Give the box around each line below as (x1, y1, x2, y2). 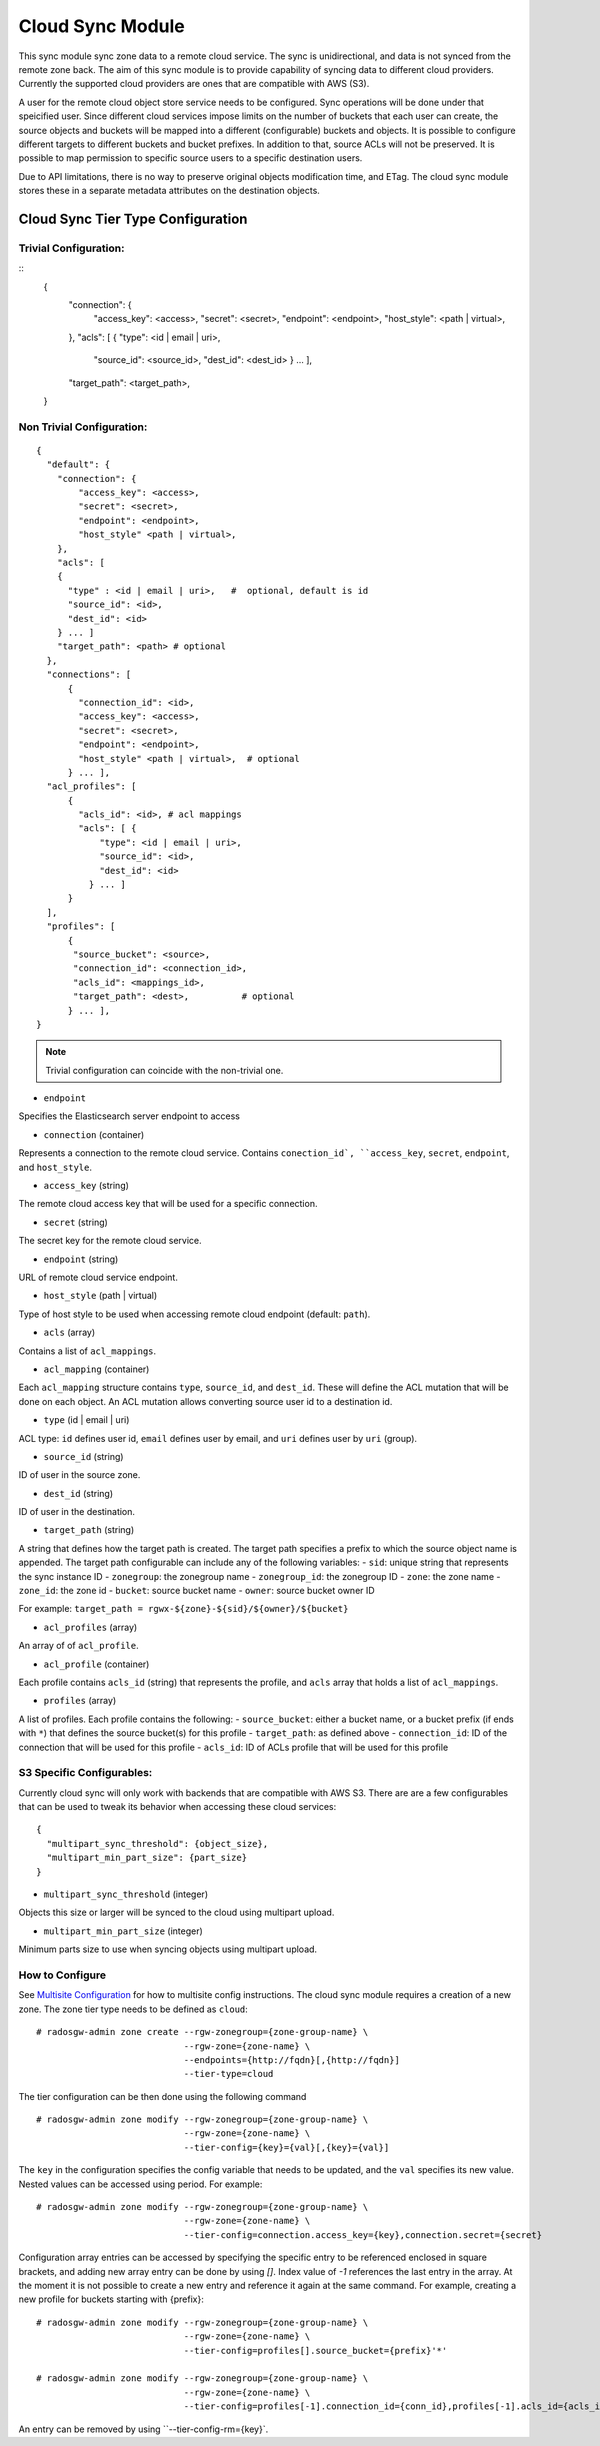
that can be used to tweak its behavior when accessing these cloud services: (18, 1801, 337, 1813)
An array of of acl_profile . (18, 1640, 139, 1652)
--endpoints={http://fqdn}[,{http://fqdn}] (183, 2054, 400, 2065)
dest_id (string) (43, 1487, 114, 1499)
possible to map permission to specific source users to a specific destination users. (18, 152, 363, 164)
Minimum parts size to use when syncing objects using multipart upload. (18, 1943, 318, 1955)
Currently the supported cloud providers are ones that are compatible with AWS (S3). (18, 78, 370, 90)
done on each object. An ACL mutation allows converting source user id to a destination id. (18, 1395, 393, 1407)
